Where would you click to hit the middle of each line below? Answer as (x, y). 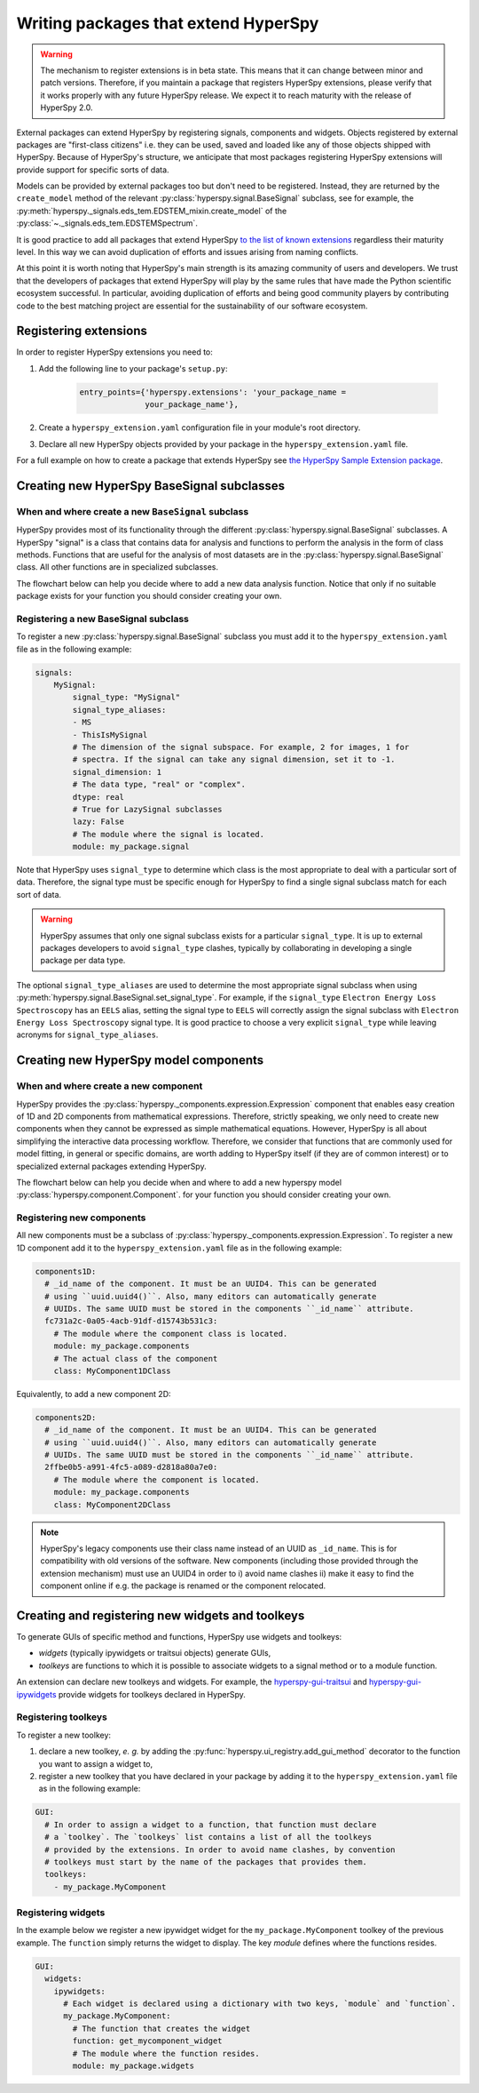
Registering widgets (61, 1913)
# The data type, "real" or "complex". (159, 785)
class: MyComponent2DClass (113, 1505)
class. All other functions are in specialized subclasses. (118, 567)
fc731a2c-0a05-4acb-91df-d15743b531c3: (131, 1321)
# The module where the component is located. (157, 1479)
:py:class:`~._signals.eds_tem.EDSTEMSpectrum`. (107, 223)
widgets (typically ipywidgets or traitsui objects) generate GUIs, (155, 1653)
